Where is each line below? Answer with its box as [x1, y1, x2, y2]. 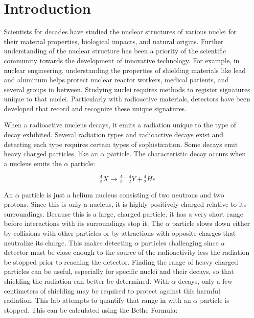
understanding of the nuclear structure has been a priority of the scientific [4, 46, 226, 56]
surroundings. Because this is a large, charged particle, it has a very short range [4, 208, 244, 219]
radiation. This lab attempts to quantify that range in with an [4, 295, 191, 305]
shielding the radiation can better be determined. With [4, 276, 169, 286]
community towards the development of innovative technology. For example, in [4, 55, 240, 65]
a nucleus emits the [4, 158, 62, 168]
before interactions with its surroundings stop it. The [4, 218, 163, 228]
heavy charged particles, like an [4, 148, 98, 159]
